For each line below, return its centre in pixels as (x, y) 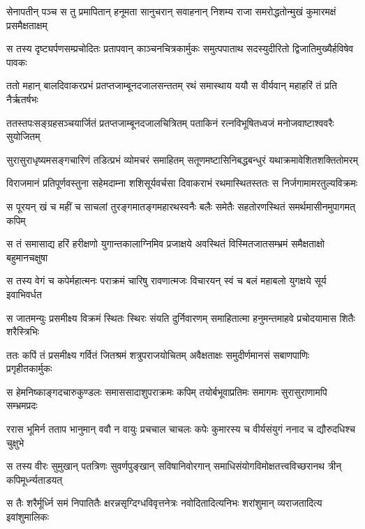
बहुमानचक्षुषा (27, 257)
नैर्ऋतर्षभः (22, 99)
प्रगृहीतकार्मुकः (29, 368)
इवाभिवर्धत (24, 294)
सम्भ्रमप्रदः (22, 405)
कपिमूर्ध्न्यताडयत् (35, 479)
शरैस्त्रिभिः (23, 331)
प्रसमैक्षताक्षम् (27, 25)
